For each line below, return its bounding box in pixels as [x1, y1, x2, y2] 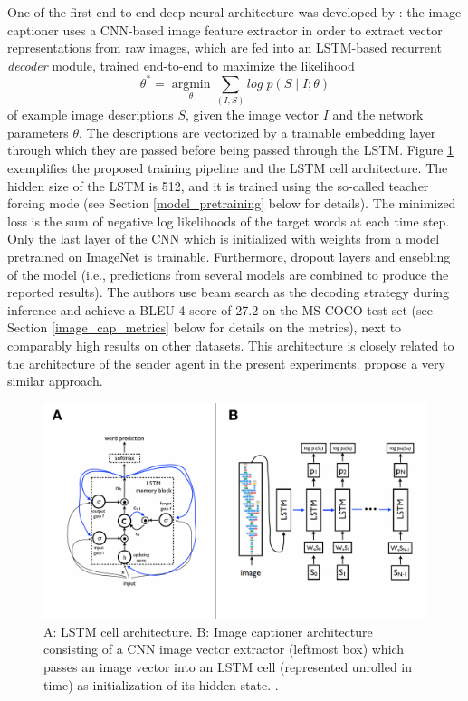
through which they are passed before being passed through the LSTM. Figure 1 [7, 140, 454, 159]
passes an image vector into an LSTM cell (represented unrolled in [43, 657, 413, 676]
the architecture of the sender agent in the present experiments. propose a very [7, 353, 445, 372]
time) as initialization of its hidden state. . [43, 675, 279, 694]
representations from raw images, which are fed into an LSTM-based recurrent [7, 38, 442, 57]
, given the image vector [186, 105, 320, 124]
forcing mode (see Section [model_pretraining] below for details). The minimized [7, 194, 456, 213]
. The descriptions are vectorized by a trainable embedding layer [79, 122, 436, 141]
